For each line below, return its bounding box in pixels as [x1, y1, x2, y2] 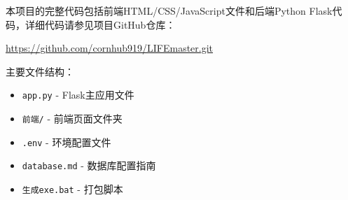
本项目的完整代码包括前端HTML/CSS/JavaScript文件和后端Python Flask [6, 3, 333, 17]
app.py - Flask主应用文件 [22, 87, 134, 102]
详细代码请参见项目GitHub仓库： [25, 17, 176, 31]
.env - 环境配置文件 [22, 134, 111, 149]
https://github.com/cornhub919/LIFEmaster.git [6, 41, 214, 55]
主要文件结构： [6, 64, 74, 78]
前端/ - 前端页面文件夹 [22, 111, 123, 126]
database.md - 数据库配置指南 [22, 158, 156, 173]
